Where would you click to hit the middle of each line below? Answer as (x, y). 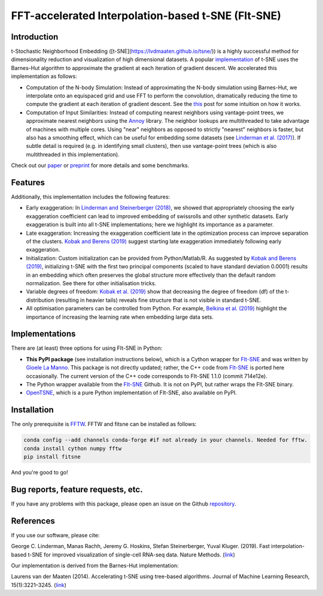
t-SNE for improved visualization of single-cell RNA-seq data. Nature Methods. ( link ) (132, 555)
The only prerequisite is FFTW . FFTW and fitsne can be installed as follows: (104, 424)
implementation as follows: (44, 76)
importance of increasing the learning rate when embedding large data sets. (120, 317)
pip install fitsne (52, 457)
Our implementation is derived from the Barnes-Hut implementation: (95, 565)
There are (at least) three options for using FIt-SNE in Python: (87, 348)
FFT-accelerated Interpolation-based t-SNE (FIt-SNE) (146, 16)
